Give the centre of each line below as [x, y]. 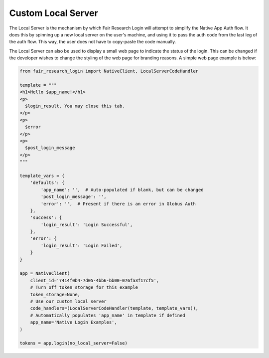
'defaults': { [47, 183]
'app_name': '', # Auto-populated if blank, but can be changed [122, 190]
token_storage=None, [55, 294]
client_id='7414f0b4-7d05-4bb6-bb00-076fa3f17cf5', [95, 280]
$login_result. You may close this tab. [75, 106]
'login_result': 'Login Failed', [81, 245]
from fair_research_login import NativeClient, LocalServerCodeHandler [109, 71]
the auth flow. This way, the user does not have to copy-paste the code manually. [93, 42]
